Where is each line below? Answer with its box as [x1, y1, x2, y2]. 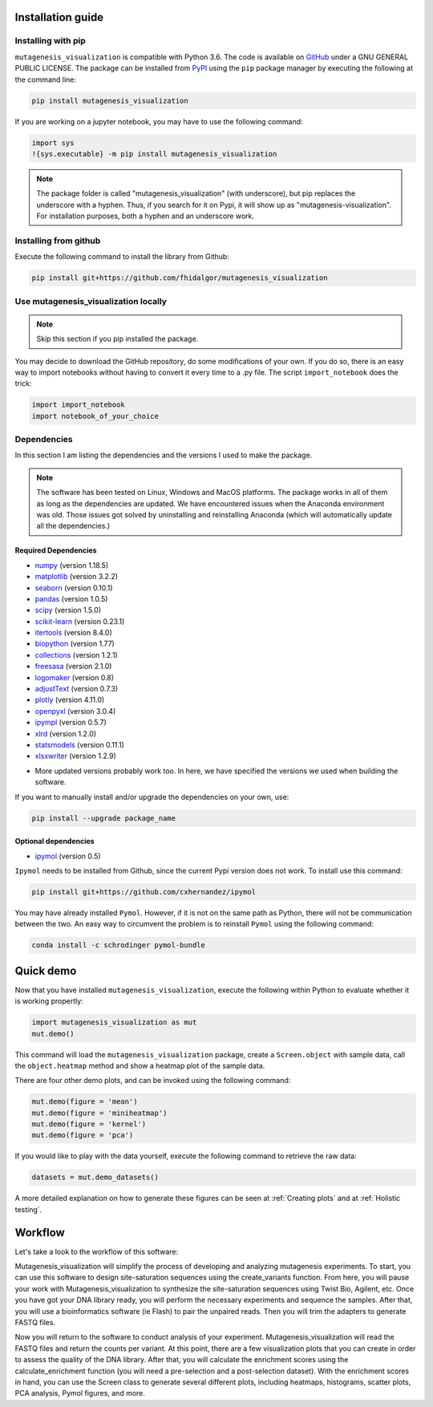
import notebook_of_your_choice [31, 412, 160, 420]
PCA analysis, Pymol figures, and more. [14, 1389, 146, 1398]
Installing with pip [14, 35, 86, 47]
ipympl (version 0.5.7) [34, 718, 107, 728]
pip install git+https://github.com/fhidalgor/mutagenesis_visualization [31, 274, 328, 282]
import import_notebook [31, 400, 126, 409]
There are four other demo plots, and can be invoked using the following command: [14, 1076, 291, 1085]
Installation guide [14, 10, 104, 24]
